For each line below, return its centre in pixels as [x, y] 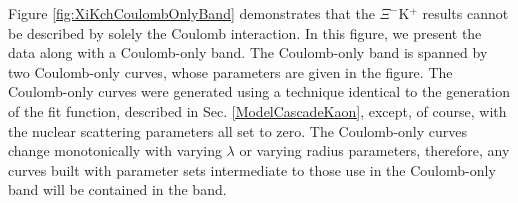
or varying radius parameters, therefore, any [374, 150]
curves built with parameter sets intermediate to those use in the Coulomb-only [252, 169]
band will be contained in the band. [117, 189]
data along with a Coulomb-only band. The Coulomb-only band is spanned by [248, 52]
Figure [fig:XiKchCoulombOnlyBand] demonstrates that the [192, 13]
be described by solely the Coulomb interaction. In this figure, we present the [245, 32]
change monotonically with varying [115, 150]
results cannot [465, 13]
